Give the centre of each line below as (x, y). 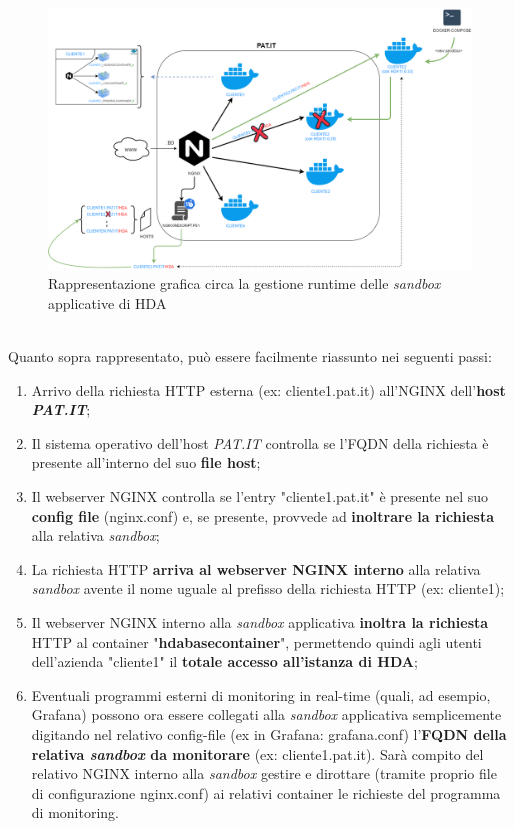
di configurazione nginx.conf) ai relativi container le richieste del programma (266, 792)
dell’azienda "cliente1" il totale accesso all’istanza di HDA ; (224, 661)
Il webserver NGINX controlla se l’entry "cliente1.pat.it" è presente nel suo (260, 496)
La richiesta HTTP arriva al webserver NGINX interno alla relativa (256, 568)
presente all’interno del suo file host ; (146, 462)
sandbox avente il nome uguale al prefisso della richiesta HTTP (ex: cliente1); (268, 588)
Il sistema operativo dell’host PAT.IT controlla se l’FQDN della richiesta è (260, 442)
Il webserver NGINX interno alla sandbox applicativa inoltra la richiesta (260, 622)
